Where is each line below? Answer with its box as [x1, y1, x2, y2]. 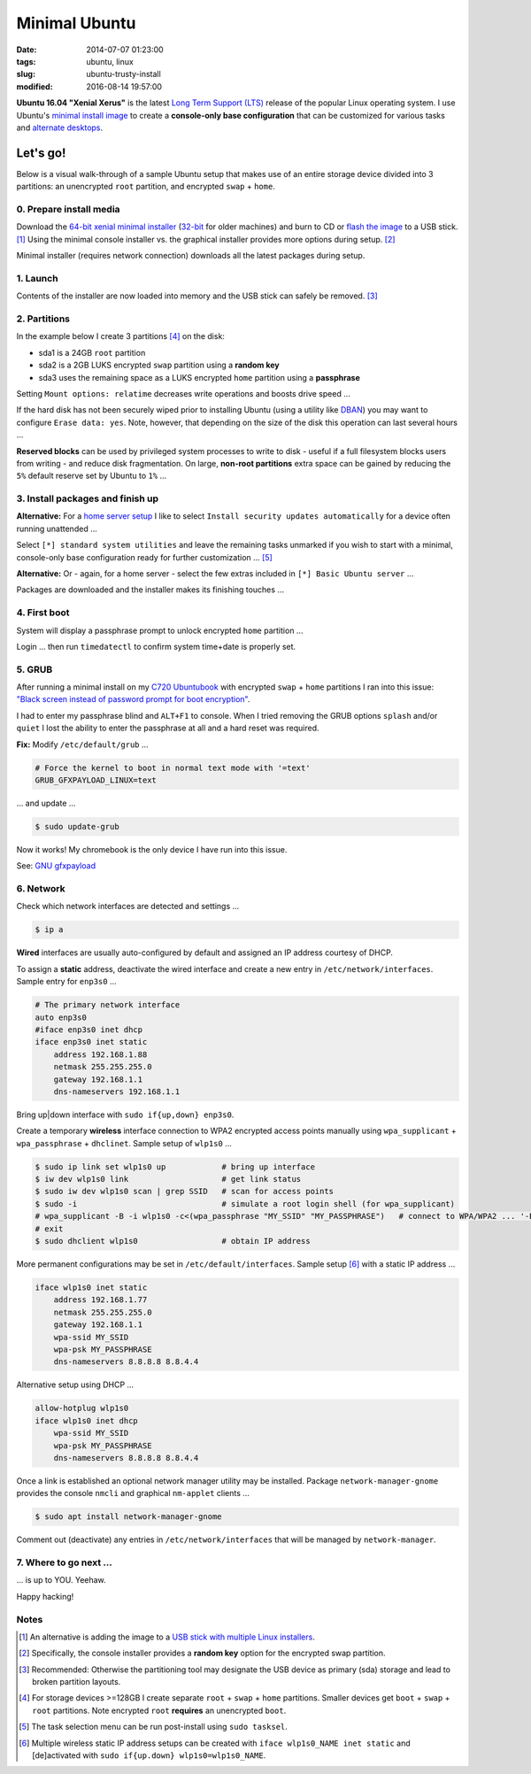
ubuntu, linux [86, 56, 135, 66]
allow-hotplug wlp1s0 [35, 1403, 129, 1414]
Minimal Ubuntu [16, 13, 136, 33]
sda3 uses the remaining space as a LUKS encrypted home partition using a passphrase [38, 372, 360, 382]
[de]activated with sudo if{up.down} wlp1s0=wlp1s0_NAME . [32, 1750, 266, 1761]
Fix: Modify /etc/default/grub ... [16, 739, 150, 750]
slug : [16, 69, 35, 80]
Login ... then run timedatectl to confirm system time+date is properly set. [16, 641, 296, 652]
